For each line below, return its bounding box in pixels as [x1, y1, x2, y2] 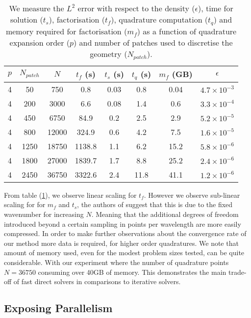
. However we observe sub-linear [144, 189, 240, 200]
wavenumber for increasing [4, 209, 84, 219]
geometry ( [90, 48, 127, 59]
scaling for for [4, 199, 46, 210]
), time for [198, 2, 233, 14]
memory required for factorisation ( [5, 25, 127, 37]
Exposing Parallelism [4, 300, 113, 316]
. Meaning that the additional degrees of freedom [91, 209, 239, 219]
